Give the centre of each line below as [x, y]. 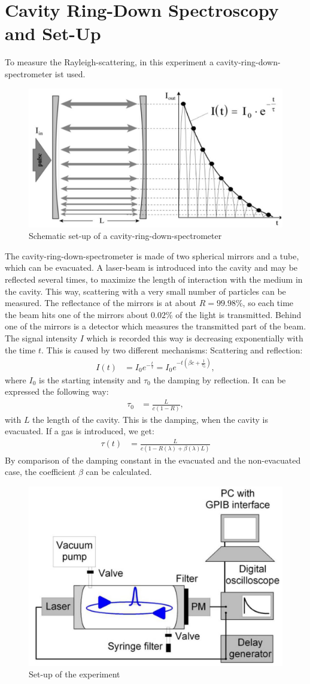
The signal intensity [41, 338]
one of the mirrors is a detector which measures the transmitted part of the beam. [156, 326]
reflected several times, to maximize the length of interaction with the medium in [154, 279]
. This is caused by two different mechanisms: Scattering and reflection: [172, 349]
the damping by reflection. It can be [220, 379]
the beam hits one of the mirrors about [77, 314]
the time [20, 349]
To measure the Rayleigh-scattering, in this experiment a [109, 62]
